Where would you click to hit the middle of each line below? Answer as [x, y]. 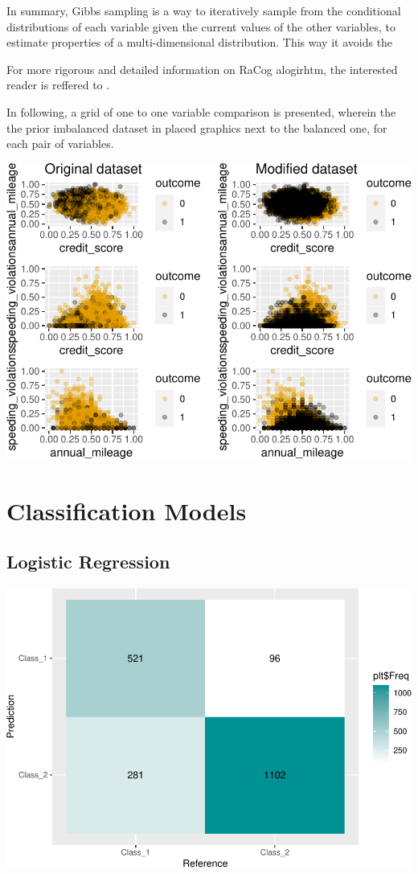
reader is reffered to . [58, 85]
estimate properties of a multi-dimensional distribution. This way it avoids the [200, 42]
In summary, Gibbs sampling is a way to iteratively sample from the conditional [204, 10]
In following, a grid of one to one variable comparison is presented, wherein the [201, 111]
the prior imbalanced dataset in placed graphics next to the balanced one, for [197, 127]
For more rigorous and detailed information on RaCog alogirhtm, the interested [202, 69]
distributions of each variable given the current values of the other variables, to [201, 26]
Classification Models [127, 510]
